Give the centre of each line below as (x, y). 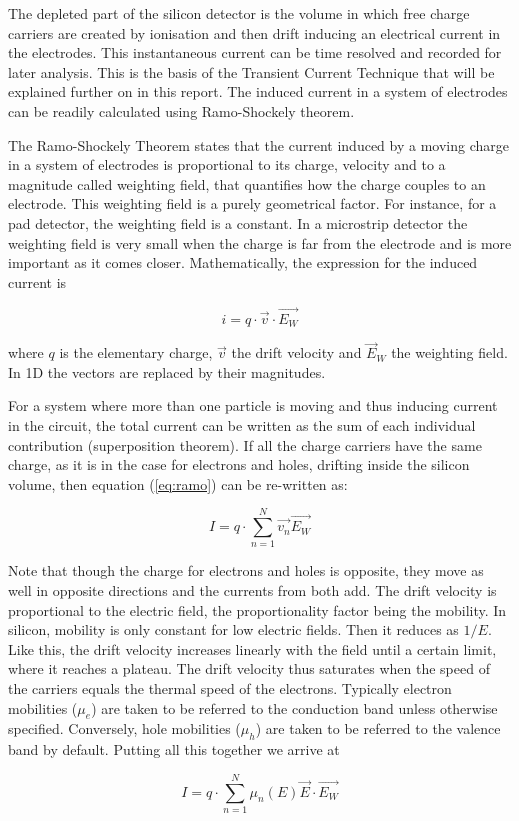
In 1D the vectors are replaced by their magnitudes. (167, 371)
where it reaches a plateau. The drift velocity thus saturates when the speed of (249, 668)
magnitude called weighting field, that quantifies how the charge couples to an (247, 183)
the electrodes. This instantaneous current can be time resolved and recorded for (255, 52)
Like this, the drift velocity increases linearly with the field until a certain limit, (252, 648)
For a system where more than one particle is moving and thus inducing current (253, 405)
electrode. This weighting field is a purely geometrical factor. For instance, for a (252, 203)
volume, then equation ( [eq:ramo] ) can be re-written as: (178, 483)
